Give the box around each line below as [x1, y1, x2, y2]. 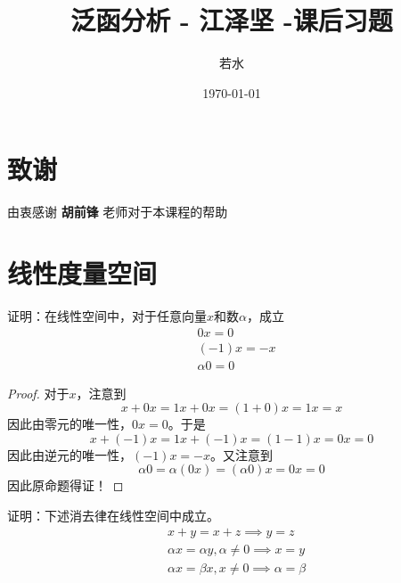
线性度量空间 [7, 255, 158, 291]
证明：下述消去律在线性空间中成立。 [7, 506, 219, 525]
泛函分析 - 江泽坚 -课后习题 [70, 2, 393, 38]
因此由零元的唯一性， [7, 415, 132, 433]
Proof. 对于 [7, 383, 70, 402]
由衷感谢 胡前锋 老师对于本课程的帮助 [7, 202, 228, 221]
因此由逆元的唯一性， [7, 445, 132, 464]
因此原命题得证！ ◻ [7, 476, 124, 495]
